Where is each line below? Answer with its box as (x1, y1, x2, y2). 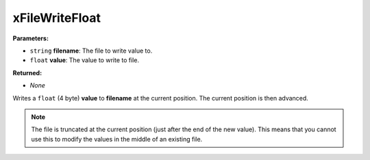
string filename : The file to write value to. (29, 46, 153, 55)
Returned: (12, 68, 42, 77)
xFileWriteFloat (12, 10, 101, 25)
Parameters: (12, 34, 49, 42)
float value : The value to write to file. (29, 56, 140, 64)
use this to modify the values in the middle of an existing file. (31, 135, 203, 143)
